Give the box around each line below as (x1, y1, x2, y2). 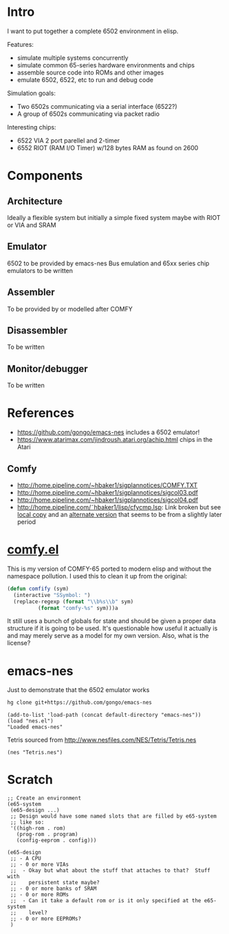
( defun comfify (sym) (7, 585, 69, 592)
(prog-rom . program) (16, 831, 78, 838)
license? (7, 639, 31, 647)
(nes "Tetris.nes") (7, 749, 63, 756)
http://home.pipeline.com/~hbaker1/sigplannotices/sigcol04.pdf (17, 496, 198, 504)
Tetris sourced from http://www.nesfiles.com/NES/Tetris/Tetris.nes (7, 735, 197, 744)
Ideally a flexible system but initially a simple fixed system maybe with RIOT (7, 213, 221, 221)
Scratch (7, 772, 53, 788)
